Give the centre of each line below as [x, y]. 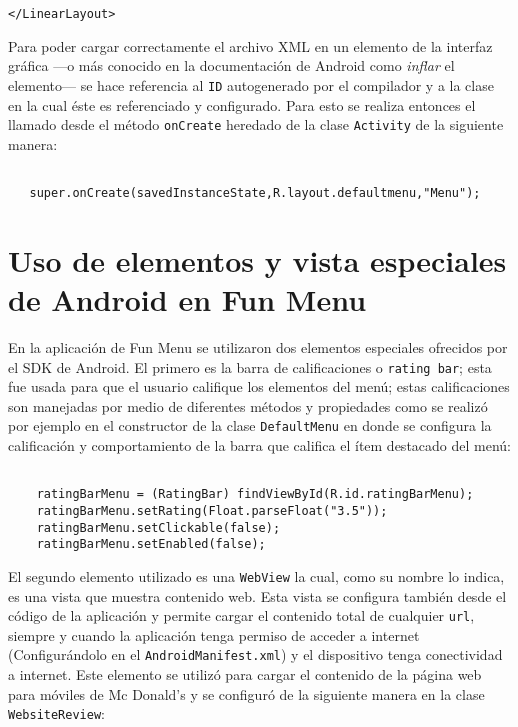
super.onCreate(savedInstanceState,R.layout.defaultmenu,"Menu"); [255, 193]
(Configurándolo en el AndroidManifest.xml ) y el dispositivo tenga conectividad [255, 654]
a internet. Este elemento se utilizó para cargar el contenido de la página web [245, 674]
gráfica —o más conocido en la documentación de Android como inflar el [231, 65]
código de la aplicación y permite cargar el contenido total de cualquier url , [241, 615]
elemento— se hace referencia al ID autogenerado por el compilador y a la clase [251, 84]
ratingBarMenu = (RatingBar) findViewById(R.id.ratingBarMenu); [255, 494]
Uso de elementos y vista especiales [257, 259]
